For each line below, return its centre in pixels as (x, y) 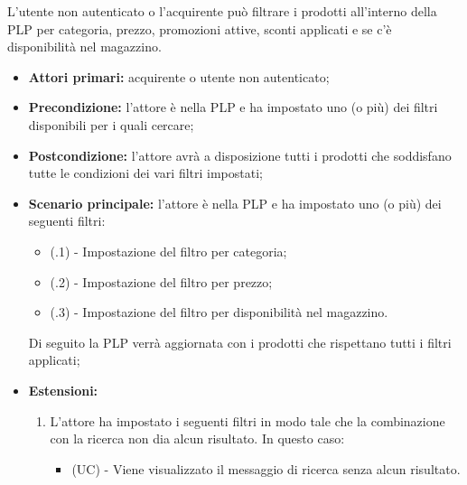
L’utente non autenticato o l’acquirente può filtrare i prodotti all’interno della (222, 11)
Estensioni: (63, 390)
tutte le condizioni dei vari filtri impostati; (145, 173)
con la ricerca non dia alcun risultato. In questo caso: (197, 438)
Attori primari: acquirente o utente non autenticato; (179, 76)
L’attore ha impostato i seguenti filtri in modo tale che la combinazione (248, 420)
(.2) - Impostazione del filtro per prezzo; (161, 281)
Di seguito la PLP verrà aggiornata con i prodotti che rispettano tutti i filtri (240, 342)
